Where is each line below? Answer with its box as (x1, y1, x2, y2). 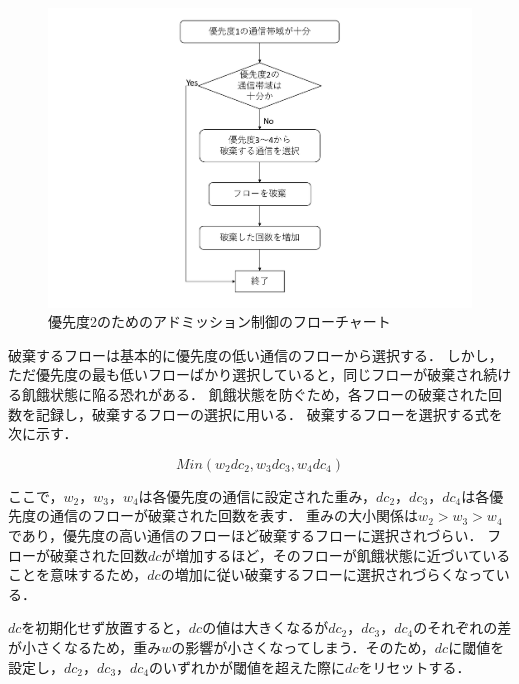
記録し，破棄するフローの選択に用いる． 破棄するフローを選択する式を (35, 403, 503, 424)
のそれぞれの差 (413, 617, 512, 638)
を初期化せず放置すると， (21, 617, 189, 638)
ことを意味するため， (8, 564, 148, 585)
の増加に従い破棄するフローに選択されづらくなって (160, 564, 496, 585)
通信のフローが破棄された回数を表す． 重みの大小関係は (49, 505, 419, 526)
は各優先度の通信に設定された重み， (138, 485, 377, 506)
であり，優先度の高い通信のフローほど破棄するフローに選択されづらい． (8, 525, 483, 545)
